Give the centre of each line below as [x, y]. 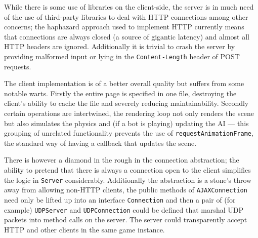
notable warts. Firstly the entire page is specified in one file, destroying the [120, 93]
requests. [18, 66]
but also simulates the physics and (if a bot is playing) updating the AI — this [126, 123]
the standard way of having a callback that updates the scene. [100, 143]
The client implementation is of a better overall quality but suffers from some [124, 83]
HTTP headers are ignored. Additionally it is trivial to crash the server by [120, 46]
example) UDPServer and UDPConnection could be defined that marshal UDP [124, 209]
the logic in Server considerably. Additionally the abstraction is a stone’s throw [128, 180]
